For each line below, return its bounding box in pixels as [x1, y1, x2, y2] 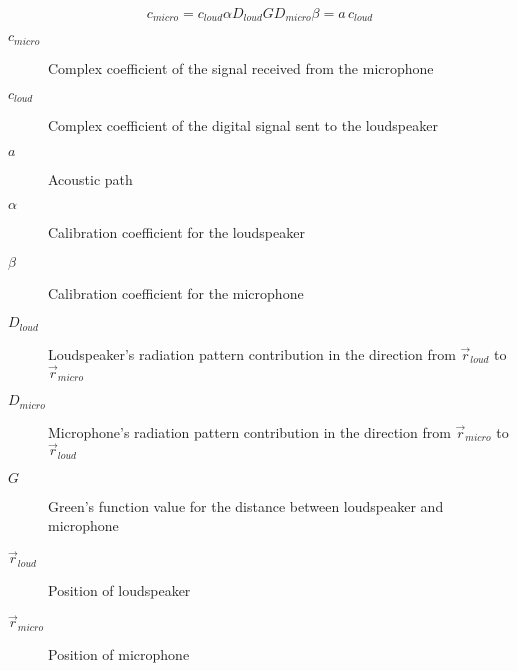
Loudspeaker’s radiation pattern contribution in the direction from [48, 343, 456, 364]
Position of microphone [48, 643, 190, 664]
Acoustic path [48, 168, 133, 189]
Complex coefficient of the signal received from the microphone [48, 57, 434, 78]
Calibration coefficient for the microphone [48, 282, 304, 303]
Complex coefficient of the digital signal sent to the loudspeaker [48, 114, 438, 135]
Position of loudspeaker [48, 579, 191, 600]
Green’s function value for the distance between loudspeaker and [48, 495, 444, 516]
